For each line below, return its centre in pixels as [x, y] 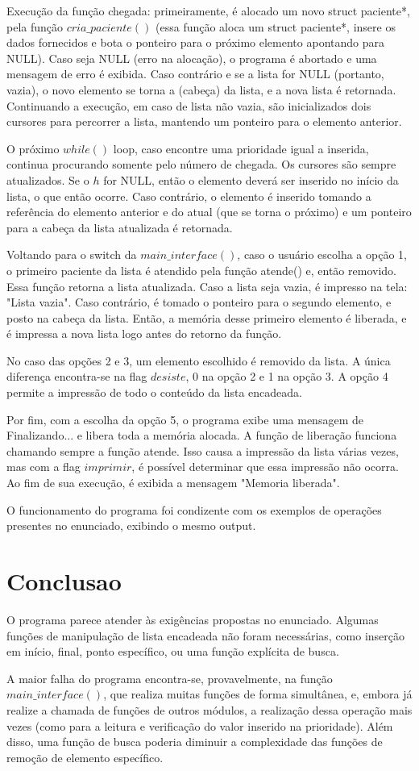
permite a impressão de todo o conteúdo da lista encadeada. [155, 392]
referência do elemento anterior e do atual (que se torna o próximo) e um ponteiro [209, 212]
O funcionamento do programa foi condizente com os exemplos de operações [194, 509]
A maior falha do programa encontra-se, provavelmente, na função [170, 678]
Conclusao [64, 581]
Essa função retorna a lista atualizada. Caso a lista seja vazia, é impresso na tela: [207, 286]
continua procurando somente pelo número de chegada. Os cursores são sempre [201, 164]
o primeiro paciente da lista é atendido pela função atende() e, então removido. [201, 270]
